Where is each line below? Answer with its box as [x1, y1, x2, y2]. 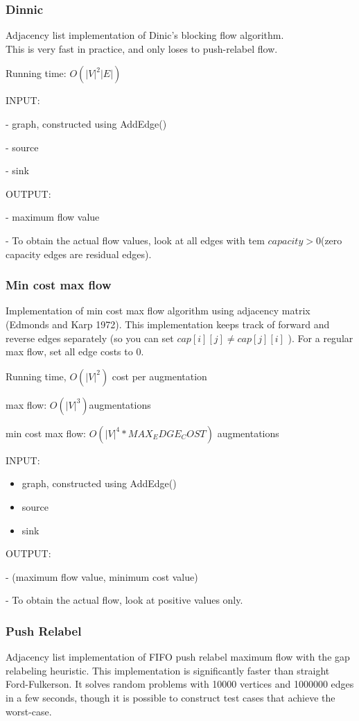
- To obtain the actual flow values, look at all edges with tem [6, 232, 265, 247]
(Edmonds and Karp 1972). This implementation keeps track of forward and [6, 316, 330, 331]
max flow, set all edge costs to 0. [6, 344, 144, 359]
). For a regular [288, 330, 353, 345]
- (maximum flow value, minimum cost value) [6, 569, 198, 584]
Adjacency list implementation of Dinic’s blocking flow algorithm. [6, 28, 284, 42]
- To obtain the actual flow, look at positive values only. [6, 593, 243, 607]
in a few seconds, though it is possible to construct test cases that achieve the [6, 690, 335, 704]
